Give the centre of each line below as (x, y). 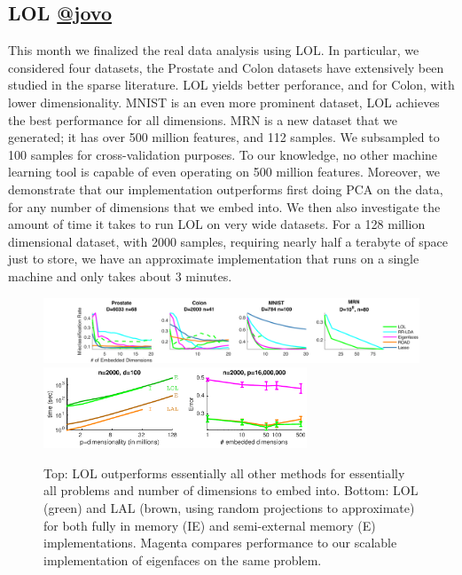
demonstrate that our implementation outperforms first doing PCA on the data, (226, 189)
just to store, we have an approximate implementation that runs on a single (214, 259)
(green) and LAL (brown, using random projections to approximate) (229, 507)
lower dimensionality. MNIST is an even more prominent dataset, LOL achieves (224, 102)
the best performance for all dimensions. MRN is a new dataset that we (203, 119)
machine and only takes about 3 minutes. (120, 276)
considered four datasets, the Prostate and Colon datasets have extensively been (226, 67)
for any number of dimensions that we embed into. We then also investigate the (224, 206)
